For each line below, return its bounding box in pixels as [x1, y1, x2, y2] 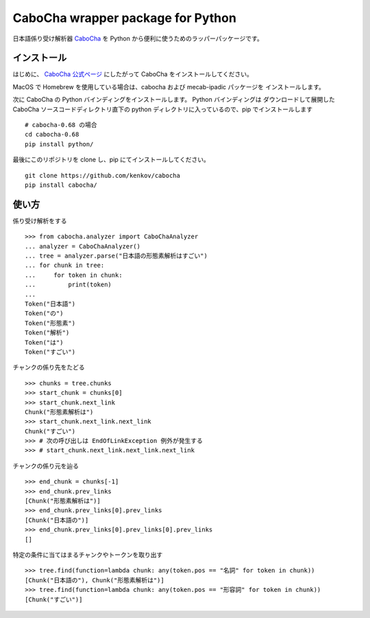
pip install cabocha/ [25, 181, 97, 189]
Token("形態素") [25, 319, 75, 327]
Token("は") [25, 339, 64, 346]
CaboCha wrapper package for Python [12, 10, 236, 25]
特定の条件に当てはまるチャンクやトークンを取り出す [12, 550, 163, 559]
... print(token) [25, 281, 112, 288]
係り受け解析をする [12, 216, 67, 225]
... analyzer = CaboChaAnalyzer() [25, 242, 140, 250]
